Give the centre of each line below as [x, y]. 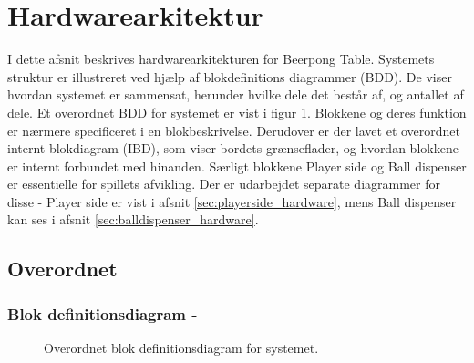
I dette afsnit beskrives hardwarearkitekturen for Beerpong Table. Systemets [221, 59]
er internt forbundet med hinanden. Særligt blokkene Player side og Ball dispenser [237, 166]
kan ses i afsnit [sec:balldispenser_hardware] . [133, 219]
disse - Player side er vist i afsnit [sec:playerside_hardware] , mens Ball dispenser [232, 201]
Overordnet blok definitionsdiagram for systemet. [181, 348]
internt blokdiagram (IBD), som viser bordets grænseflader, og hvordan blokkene [233, 148]
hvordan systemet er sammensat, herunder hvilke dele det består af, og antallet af [236, 94]
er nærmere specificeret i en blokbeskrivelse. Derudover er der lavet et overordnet [234, 130]
